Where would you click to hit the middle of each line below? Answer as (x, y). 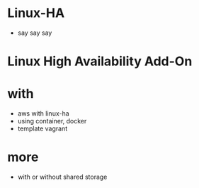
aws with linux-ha (43, 114)
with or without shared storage (62, 177)
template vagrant (42, 128)
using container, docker (52, 121)
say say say (35, 33)
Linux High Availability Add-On (100, 61)
